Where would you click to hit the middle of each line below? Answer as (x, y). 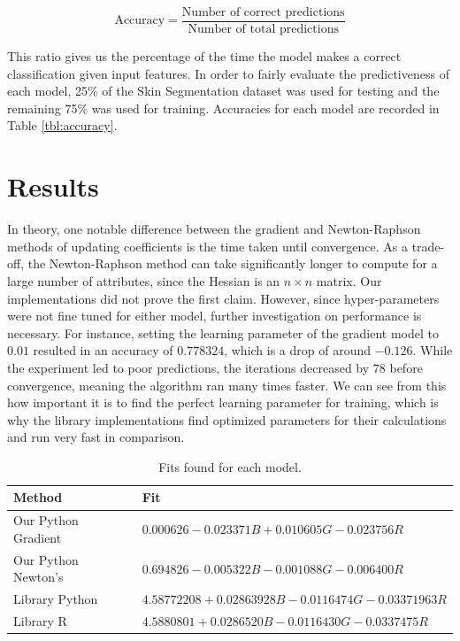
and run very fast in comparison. (96, 437)
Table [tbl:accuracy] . (62, 125)
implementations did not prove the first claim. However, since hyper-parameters (223, 298)
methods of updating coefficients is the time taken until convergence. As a (207, 246)
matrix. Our (349, 280)
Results (53, 186)
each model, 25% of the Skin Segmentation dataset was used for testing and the (223, 91)
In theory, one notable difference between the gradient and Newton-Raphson (214, 229)
